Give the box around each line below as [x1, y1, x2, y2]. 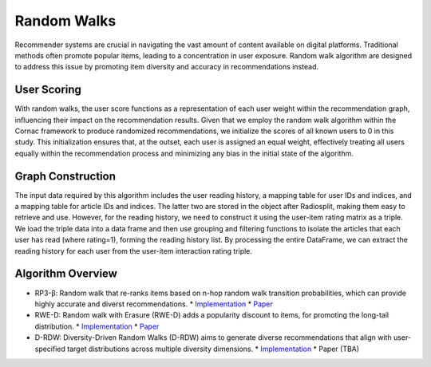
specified [34, 344, 65, 353]
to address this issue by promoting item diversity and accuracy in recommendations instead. [14, 62, 319, 72]
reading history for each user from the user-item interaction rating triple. [14, 246, 253, 255]
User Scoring [14, 83, 81, 97]
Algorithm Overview [14, 267, 117, 281]
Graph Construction [14, 169, 116, 183]
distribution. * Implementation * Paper [34, 322, 160, 331]
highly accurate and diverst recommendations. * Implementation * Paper [34, 299, 273, 309]
